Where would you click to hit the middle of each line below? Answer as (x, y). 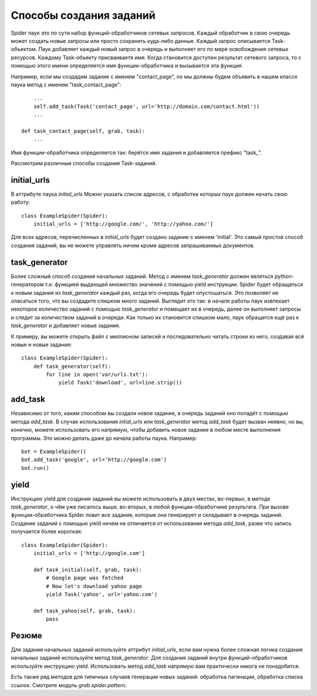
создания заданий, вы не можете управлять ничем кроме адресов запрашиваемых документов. (133, 245)
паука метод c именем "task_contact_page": (66, 85)
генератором (27, 284)
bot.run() (35, 468)
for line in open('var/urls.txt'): (97, 375)
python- (284, 276)
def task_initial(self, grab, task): (87, 569)
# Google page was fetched (85, 578)
